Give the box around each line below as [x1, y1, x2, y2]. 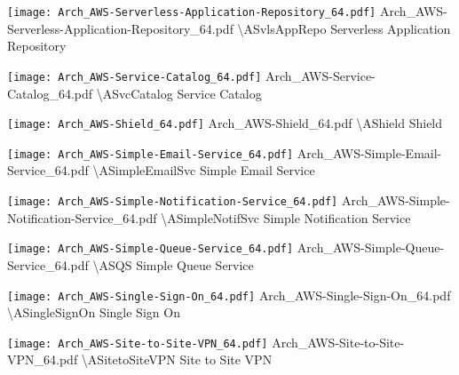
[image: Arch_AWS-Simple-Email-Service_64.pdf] [7, 148, 294, 161]
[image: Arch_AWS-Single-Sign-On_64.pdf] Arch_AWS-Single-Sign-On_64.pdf [7, 285, 451, 304]
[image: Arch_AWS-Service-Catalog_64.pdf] [7, 70, 262, 84]
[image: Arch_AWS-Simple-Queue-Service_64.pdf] [7, 243, 294, 256]
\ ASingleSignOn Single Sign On [7, 303, 180, 322]
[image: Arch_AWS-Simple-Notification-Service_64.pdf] [7, 195, 338, 208]
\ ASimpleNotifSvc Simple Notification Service [161, 208, 411, 227]
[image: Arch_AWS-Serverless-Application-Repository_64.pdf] [7, 6, 376, 19]
